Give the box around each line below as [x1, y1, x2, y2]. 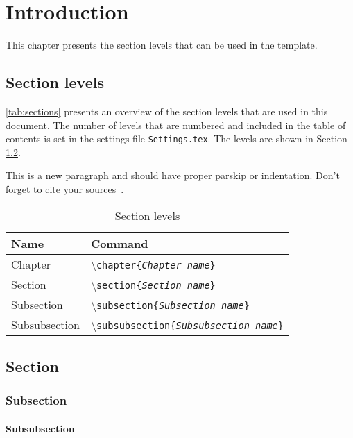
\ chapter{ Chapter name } [90, 255, 216, 272]
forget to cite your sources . [6, 181, 124, 196]
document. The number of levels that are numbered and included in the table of [6, 117, 346, 132]
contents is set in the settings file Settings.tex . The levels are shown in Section [6, 131, 347, 146]
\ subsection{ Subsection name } [90, 296, 250, 312]
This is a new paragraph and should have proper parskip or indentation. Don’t [6, 168, 340, 183]
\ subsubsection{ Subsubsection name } [90, 316, 284, 332]
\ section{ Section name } [90, 276, 216, 292]
